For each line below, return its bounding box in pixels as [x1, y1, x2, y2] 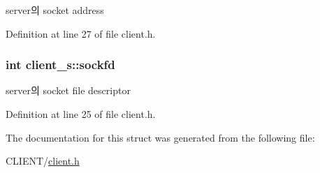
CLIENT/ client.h [6, 153, 80, 168]
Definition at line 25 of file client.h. [6, 107, 156, 121]
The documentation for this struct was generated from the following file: [6, 130, 315, 144]
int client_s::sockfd [6, 56, 115, 73]
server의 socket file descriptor [6, 83, 131, 98]
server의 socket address [6, 3, 104, 17]
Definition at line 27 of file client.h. [6, 26, 156, 40]
